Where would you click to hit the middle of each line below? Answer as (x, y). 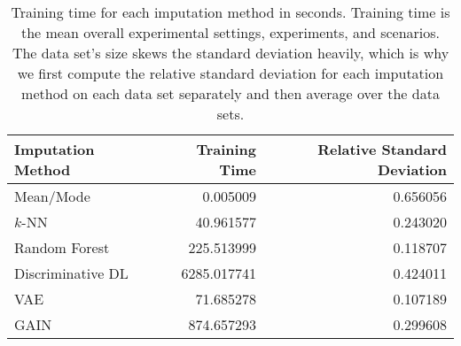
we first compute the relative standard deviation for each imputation (230, 73)
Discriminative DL (71, 273)
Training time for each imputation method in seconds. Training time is (230, 12)
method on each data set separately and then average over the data (230, 93)
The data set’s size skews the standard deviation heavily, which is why (230, 53)
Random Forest (62, 247)
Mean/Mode (52, 196)
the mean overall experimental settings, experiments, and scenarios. (230, 32)
